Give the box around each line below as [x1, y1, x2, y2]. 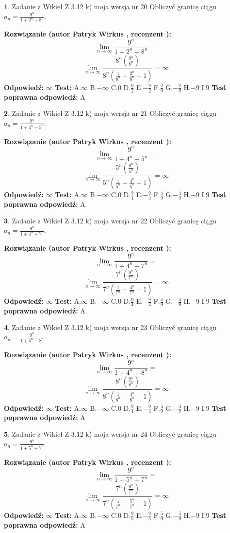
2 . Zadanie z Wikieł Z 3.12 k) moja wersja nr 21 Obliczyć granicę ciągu [4, 108, 216, 118]
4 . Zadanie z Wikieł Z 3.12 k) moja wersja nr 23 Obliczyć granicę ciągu [4, 322, 216, 332]
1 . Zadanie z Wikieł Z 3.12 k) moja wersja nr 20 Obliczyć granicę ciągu [4, 1, 216, 11]
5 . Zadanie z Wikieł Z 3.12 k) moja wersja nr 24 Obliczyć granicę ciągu [4, 429, 216, 439]
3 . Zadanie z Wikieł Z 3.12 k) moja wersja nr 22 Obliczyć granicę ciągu [4, 215, 216, 225]
